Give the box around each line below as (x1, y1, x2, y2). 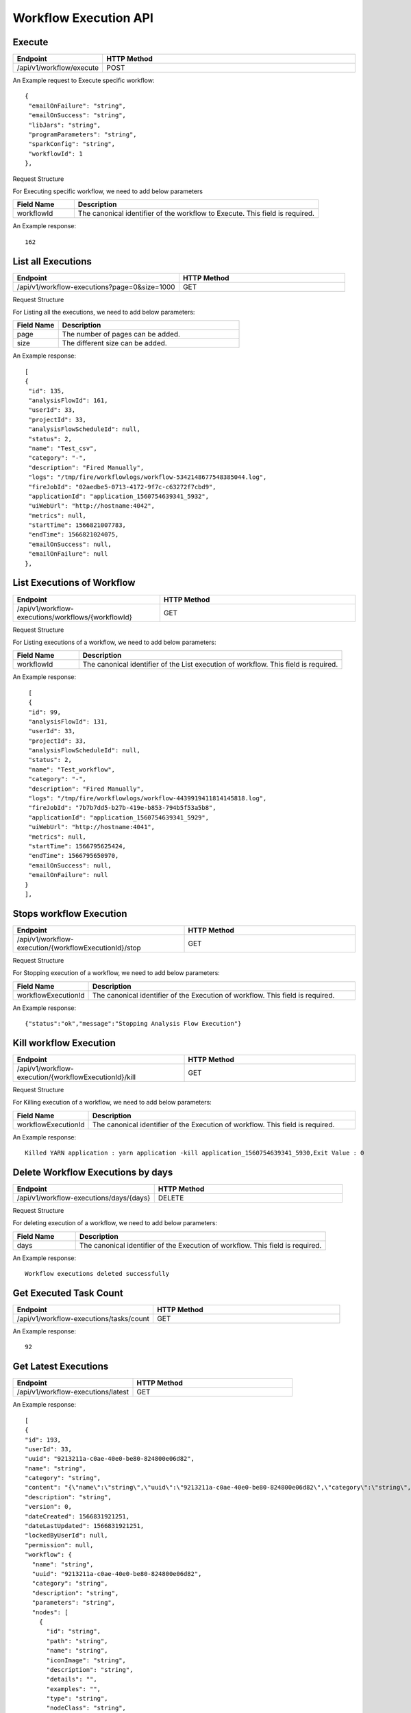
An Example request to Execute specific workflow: (12, 76, 155, 85)
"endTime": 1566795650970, (28, 852, 119, 860)
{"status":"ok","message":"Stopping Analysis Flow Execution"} (25, 1020, 242, 1027)
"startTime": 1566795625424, (28, 842, 127, 850)
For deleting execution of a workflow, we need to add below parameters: (12, 1219, 217, 1227)
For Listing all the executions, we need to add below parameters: (12, 308, 195, 317)
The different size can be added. (62, 338, 167, 348)
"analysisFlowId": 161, (28, 397, 108, 404)
